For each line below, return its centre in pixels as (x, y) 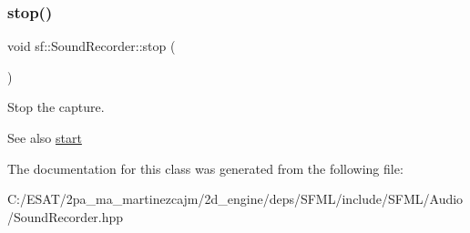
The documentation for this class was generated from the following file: (205, 168)
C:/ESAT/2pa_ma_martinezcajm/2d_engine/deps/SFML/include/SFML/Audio (235, 199)
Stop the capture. (56, 107)
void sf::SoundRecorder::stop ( (92, 46)
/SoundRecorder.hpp (66, 216)
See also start (45, 137)
